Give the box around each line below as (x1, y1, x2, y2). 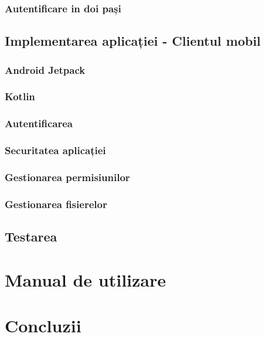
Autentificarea (5, 116, 73, 131)
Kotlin (5, 89, 35, 104)
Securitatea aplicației (5, 143, 106, 158)
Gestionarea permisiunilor (5, 169, 130, 184)
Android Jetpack (5, 62, 86, 77)
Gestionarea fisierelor (5, 196, 107, 211)
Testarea (5, 227, 57, 246)
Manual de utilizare (5, 267, 166, 291)
